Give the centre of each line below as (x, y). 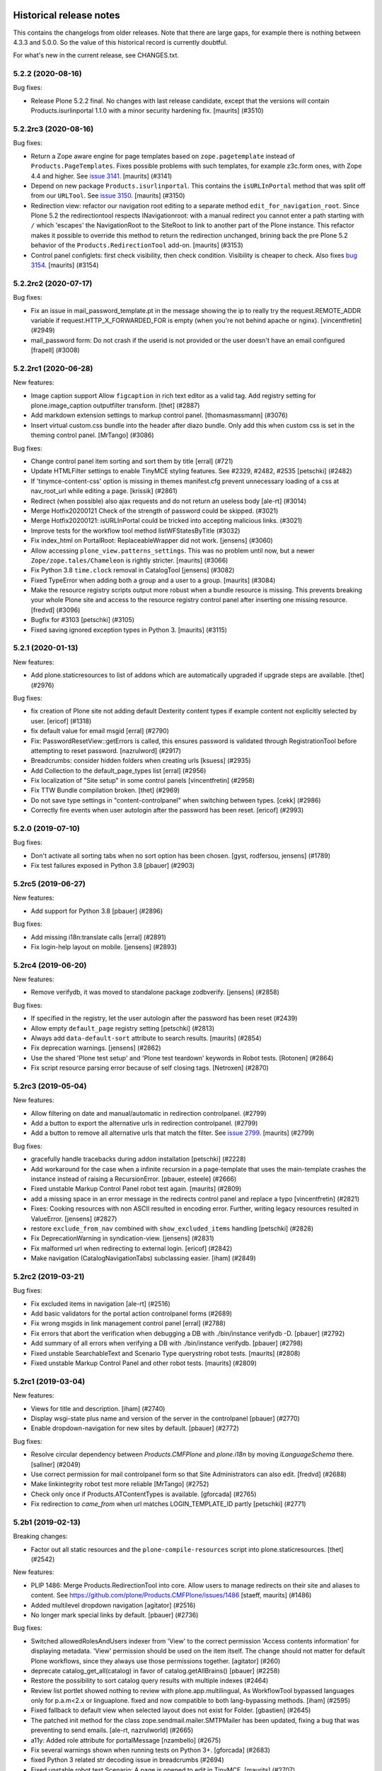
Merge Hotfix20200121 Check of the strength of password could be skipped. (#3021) (155, 511)
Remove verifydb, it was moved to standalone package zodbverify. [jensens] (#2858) (155, 992)
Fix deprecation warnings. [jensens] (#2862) (96, 1048)
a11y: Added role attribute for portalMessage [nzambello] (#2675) (126, 1740)
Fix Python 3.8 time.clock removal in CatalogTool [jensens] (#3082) (133, 570)
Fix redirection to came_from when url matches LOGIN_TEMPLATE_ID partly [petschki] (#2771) (169, 1504)
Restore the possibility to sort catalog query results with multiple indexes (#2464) (150, 1681)
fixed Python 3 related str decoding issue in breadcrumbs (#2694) (127, 1760)
